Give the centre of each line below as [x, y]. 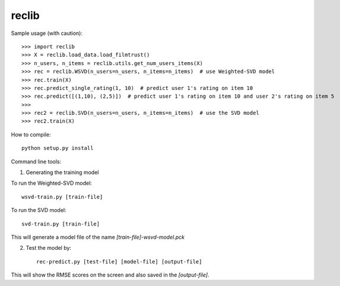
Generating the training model [62, 172]
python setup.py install [58, 148]
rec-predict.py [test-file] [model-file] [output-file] [119, 261]
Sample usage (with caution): [47, 33]
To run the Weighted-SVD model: [51, 183]
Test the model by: [48, 248]
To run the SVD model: [39, 210]
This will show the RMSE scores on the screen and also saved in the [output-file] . [110, 275]
